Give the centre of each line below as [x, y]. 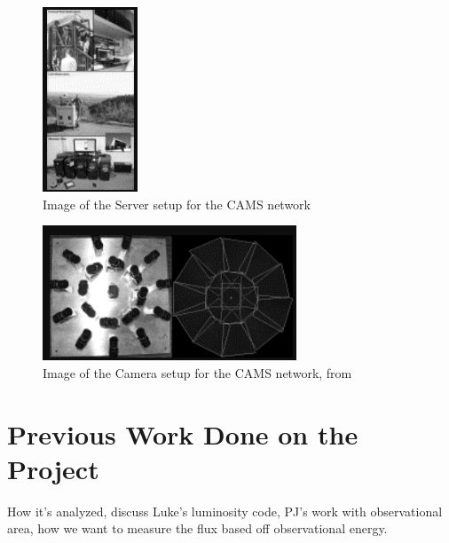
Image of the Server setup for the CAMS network [177, 204]
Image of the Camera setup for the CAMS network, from [197, 372]
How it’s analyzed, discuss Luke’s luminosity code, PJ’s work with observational [225, 511]
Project [53, 468]
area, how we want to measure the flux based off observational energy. [197, 528]
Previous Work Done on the [183, 433]
